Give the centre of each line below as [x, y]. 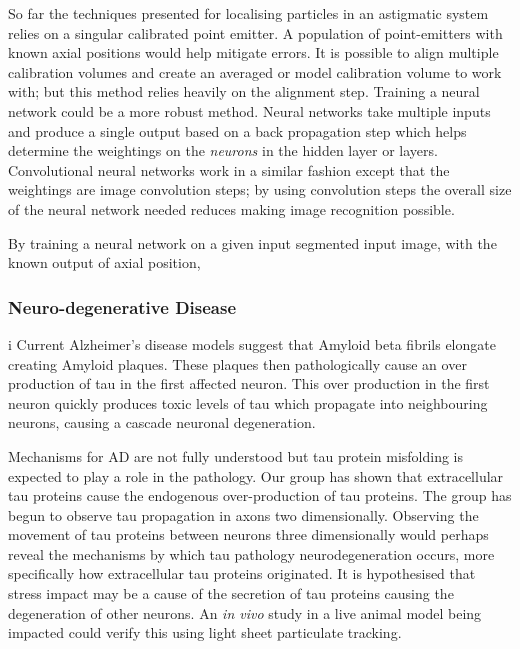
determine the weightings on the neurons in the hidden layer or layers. [223, 150]
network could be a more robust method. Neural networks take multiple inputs [249, 110]
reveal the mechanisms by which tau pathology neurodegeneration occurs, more [251, 553]
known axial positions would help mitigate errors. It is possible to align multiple [253, 52]
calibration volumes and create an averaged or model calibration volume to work [255, 71]
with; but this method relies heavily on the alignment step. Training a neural [244, 91]
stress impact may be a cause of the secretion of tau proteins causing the [231, 593]
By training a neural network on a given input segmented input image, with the [252, 242]
